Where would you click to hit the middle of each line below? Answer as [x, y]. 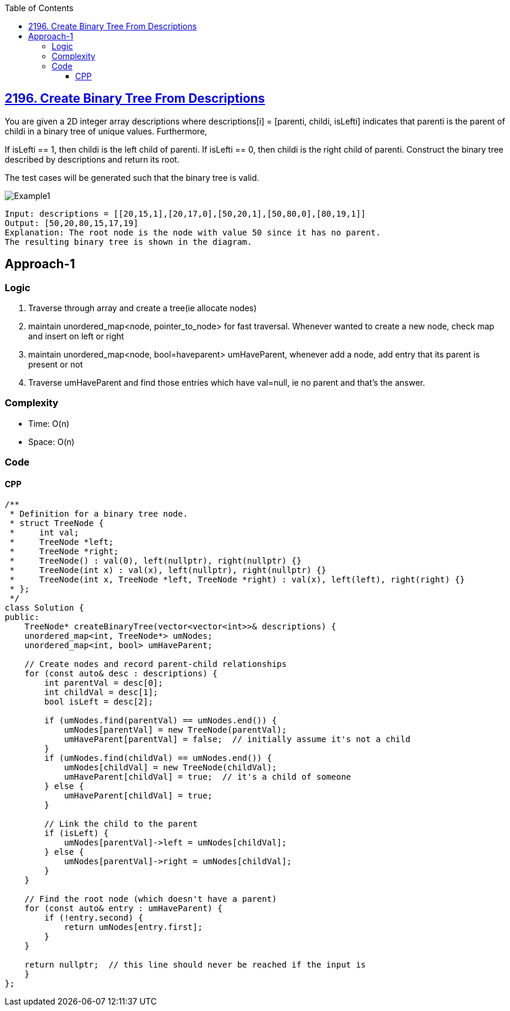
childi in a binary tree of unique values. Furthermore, [106, 131]
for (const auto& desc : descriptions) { [121, 674]
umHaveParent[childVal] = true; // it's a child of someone [208, 777]
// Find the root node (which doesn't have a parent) [151, 899]
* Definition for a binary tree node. [99, 514]
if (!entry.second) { [94, 918]
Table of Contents [39, 8]
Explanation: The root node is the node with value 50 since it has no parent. [193, 232]
